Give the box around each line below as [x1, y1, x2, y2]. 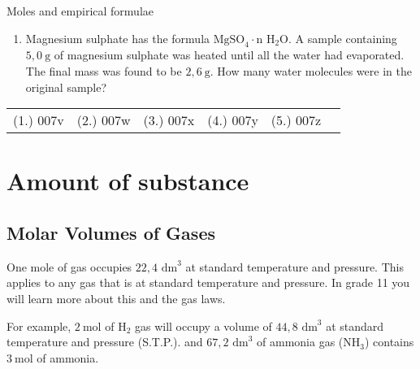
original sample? [25, 78, 107, 95]
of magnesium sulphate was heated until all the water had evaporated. [54, 46, 405, 63]
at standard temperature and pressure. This [185, 258, 404, 275]
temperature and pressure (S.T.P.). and [6, 333, 203, 350]
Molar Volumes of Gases [6, 219, 215, 245]
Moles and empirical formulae [6, 2, 154, 19]
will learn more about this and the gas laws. [6, 289, 226, 306]
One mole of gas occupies [6, 258, 132, 275]
